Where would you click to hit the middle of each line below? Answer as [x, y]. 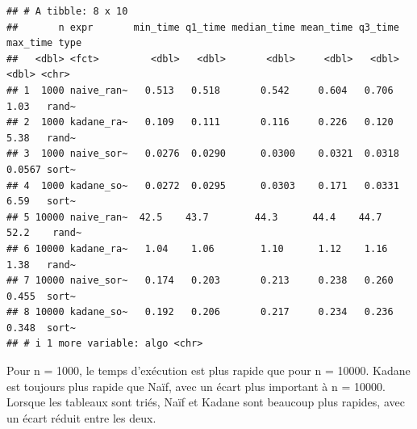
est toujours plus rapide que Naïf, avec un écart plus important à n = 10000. [196, 386]
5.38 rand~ [41, 138]
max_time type [44, 43]
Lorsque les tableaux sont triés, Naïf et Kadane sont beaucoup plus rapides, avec [206, 402]
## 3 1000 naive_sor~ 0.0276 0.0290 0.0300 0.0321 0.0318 [203, 154]
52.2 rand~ [44, 233]
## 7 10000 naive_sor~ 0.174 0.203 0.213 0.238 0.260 [200, 281]
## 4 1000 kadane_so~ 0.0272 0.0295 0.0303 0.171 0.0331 [203, 185]
